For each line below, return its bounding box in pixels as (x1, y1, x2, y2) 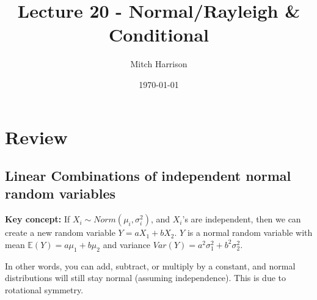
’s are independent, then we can (182, 213, 301, 225)
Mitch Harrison (130, 57, 188, 70)
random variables (5, 184, 116, 203)
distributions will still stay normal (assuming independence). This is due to (5, 271, 286, 284)
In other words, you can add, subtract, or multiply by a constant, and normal (5, 259, 296, 272)
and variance (103, 238, 151, 251)
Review (5, 124, 68, 149)
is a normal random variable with (187, 226, 313, 239)
